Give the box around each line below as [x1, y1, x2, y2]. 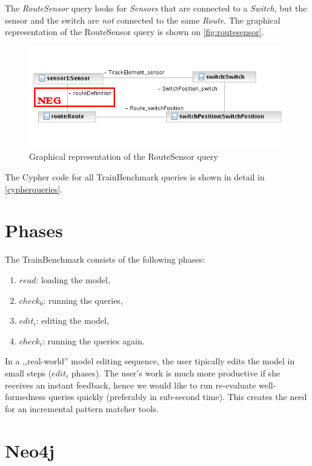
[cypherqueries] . [5, 182, 63, 195]
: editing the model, [36, 314, 109, 327]
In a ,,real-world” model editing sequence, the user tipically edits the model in [5, 355, 295, 367]
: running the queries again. [42, 334, 145, 347]
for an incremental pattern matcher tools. [5, 402, 159, 415]
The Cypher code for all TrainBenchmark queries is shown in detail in [5, 171, 265, 183]
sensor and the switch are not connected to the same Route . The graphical [5, 13, 280, 26]
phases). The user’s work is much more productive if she [71, 366, 280, 379]
